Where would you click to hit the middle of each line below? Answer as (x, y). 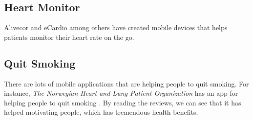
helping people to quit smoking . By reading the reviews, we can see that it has (123, 102)
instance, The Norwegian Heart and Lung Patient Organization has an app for (121, 93)
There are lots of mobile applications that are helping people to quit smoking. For (126, 83)
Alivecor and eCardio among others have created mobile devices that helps (116, 27)
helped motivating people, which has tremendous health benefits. (101, 112)
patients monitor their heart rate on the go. (69, 37)
